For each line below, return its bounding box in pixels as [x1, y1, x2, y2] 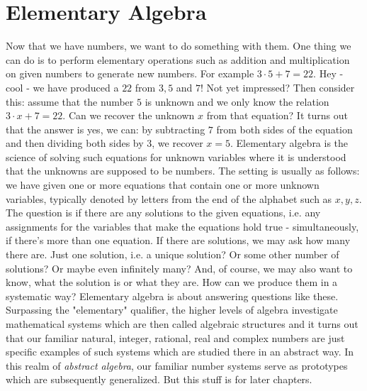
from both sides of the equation [216, 121, 353, 136]
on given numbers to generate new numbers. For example [6, 66, 254, 81]
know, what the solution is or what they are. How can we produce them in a [6, 275, 338, 290]
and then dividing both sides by [6, 136, 144, 150]
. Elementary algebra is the [230, 136, 349, 150]
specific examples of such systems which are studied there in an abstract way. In [6, 344, 354, 359]
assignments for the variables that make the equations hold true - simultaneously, [6, 219, 359, 233]
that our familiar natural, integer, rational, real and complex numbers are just [6, 330, 345, 345]
